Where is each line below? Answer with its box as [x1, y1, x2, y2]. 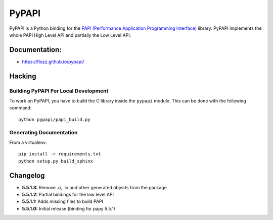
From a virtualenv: [9, 139, 48, 145]
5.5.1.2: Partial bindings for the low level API [22, 192, 114, 197]
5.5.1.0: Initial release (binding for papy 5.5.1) [22, 205, 116, 211]
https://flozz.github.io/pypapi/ [22, 59, 84, 65]
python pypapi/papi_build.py [18, 117, 90, 122]
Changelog [9, 171, 45, 180]
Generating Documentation [9, 129, 78, 136]
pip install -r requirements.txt [18, 151, 101, 157]
